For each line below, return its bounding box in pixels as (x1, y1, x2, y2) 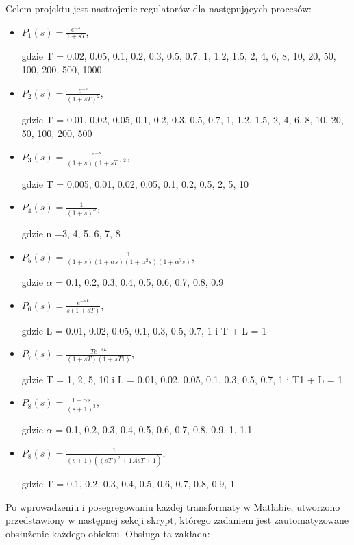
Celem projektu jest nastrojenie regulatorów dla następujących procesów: (5, 1, 312, 15)
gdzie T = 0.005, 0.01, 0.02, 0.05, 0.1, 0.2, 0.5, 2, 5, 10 (21, 176, 249, 191)
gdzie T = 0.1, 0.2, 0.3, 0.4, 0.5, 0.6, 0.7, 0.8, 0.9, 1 (21, 476, 235, 491)
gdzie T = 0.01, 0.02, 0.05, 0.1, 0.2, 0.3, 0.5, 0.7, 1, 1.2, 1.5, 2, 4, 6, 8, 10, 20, (21, 112, 344, 127)
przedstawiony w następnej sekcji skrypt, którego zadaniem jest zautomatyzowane (5, 513, 349, 527)
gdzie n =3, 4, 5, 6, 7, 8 (21, 226, 121, 241)
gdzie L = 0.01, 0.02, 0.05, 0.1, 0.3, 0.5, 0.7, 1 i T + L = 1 (21, 323, 267, 337)
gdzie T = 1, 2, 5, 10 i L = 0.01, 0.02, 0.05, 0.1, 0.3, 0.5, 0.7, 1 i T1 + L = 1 (21, 372, 343, 386)
